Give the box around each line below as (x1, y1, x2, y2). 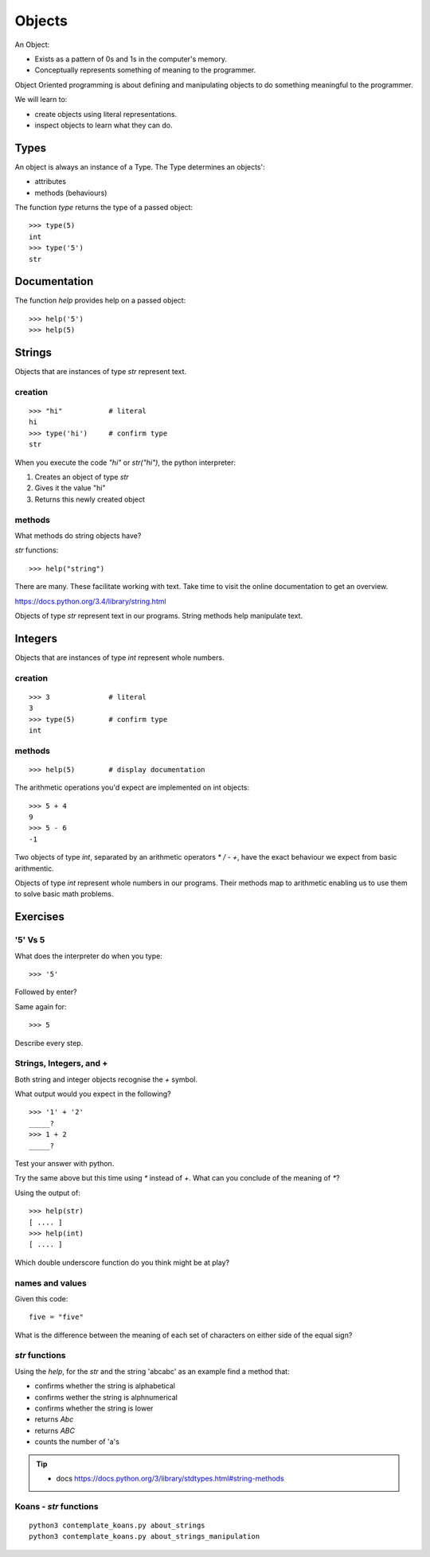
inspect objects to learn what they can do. (34, 120, 173, 130)
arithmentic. (14, 864, 55, 873)
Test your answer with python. (14, 1159, 115, 1168)
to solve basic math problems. (14, 889, 114, 899)
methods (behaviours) (34, 188, 107, 197)
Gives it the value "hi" (34, 483, 106, 493)
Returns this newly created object (34, 494, 145, 504)
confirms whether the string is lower (34, 1403, 154, 1413)
